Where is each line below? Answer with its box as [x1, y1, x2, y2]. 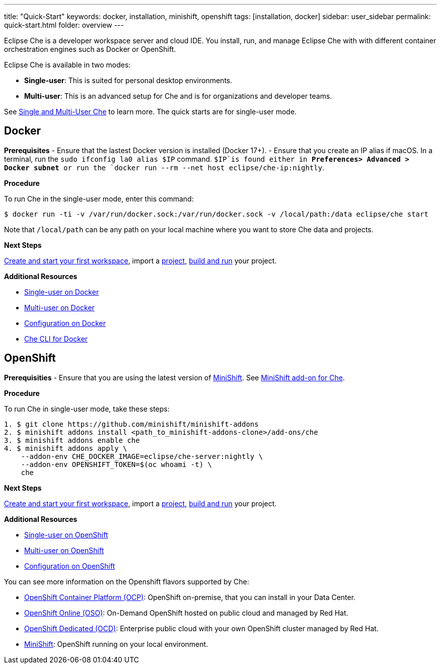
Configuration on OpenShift [24, 561, 115, 570]
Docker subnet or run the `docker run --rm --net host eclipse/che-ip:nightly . [4, 163, 325, 172]
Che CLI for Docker [24, 334, 88, 343]
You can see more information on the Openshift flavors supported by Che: [4, 577, 249, 586]
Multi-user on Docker [24, 303, 95, 312]
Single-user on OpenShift [24, 530, 108, 539]
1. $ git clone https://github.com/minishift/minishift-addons [4, 420, 259, 428]
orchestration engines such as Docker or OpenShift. [4, 45, 176, 53]
